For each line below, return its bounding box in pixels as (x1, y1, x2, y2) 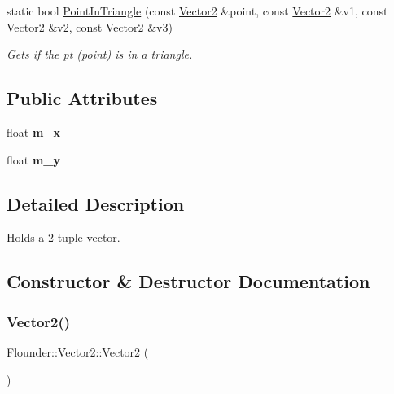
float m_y (7, 151, 60, 168)
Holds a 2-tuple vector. (7, 229, 120, 246)
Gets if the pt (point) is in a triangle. (7, 46, 193, 63)
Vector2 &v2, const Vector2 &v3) (7, 18, 173, 35)
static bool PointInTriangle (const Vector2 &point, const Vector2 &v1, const (7, 2, 388, 19)
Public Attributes (7, 85, 158, 111)
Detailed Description (7, 190, 185, 216)
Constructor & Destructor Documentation (7, 269, 370, 294)
